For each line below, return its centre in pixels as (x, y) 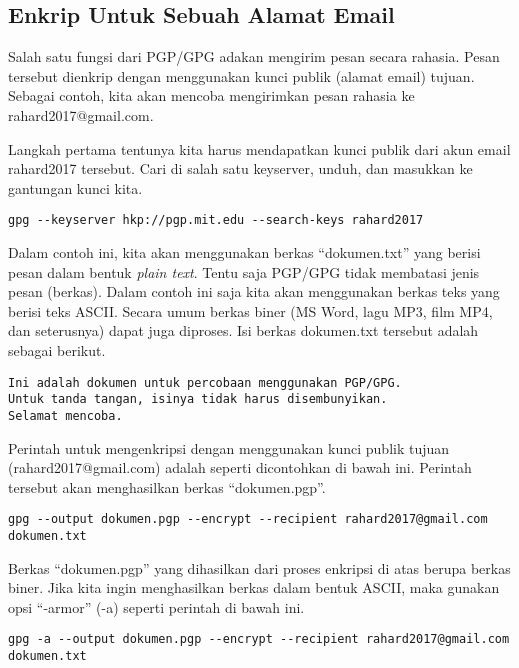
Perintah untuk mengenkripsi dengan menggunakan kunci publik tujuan (229, 447)
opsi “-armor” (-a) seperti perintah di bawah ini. (156, 606)
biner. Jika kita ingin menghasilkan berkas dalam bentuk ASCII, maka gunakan (254, 587)
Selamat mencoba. (65, 415)
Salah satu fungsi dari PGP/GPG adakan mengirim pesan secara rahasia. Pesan (254, 56)
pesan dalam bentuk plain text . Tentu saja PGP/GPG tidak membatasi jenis (244, 271)
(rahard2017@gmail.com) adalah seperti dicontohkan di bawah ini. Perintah (240, 467)
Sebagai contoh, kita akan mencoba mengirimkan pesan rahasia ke (211, 95)
